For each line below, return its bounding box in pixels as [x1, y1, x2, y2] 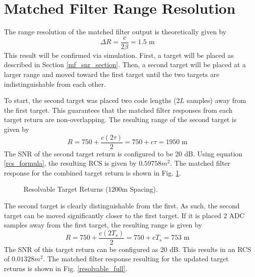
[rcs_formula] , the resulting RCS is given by [4, 158, 137, 168]
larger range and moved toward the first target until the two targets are [4, 69, 220, 79]
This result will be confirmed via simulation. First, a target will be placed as [4, 50, 234, 60]
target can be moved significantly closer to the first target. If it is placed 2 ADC [4, 210, 245, 220]
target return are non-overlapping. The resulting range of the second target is [4, 114, 237, 125]
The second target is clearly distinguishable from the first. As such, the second [4, 200, 240, 210]
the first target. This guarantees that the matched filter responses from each [4, 104, 233, 115]
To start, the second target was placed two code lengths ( [4, 95, 177, 105]
